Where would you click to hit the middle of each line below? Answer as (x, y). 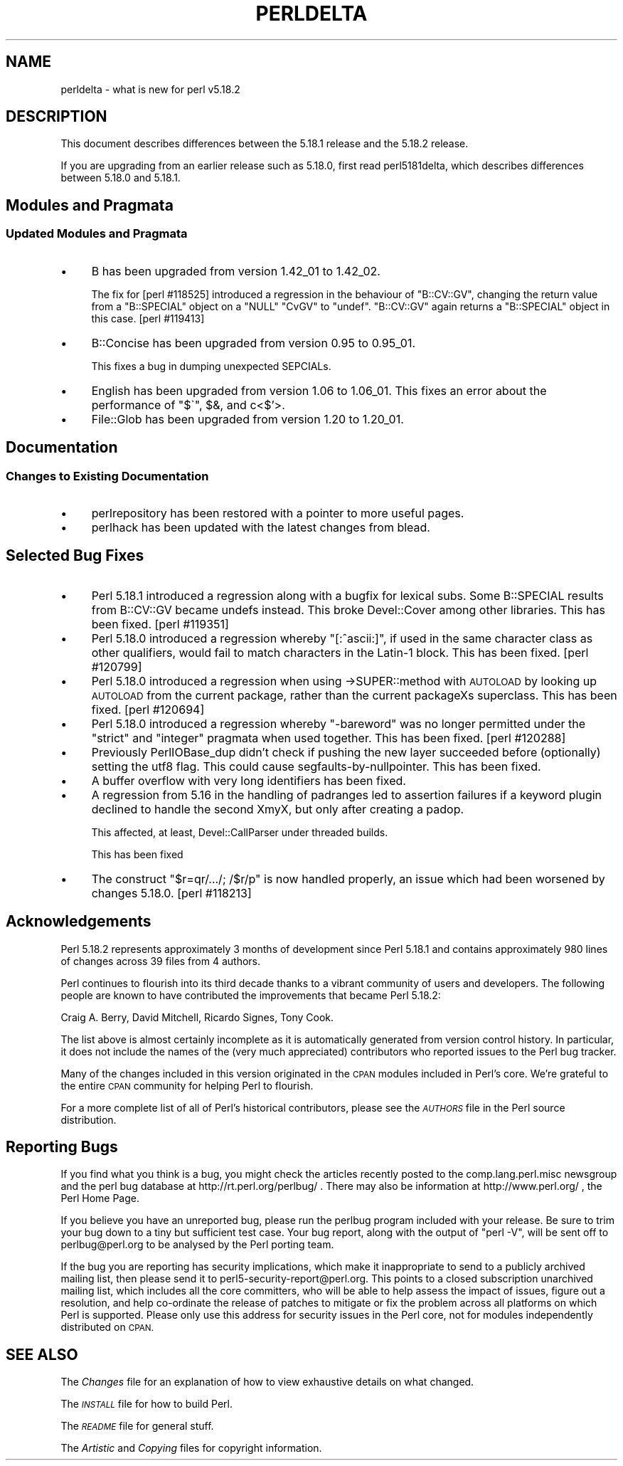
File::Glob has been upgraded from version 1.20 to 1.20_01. (247, 419)
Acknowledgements (79, 922)
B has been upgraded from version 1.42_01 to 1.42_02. (236, 271)
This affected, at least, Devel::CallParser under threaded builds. (240, 832)
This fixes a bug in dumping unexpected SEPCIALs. (211, 366)
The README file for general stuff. (137, 1426)
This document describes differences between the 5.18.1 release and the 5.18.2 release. (265, 144)
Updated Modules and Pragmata (97, 234)
